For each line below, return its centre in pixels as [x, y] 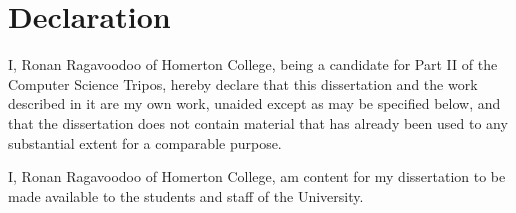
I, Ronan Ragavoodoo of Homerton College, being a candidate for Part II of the [253, 64]
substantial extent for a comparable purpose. [145, 142]
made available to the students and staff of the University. [186, 195]
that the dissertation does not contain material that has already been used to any [258, 122]
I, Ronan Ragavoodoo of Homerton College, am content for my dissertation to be [257, 176]
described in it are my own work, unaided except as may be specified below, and [254, 103]
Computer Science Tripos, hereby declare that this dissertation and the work [243, 83]
